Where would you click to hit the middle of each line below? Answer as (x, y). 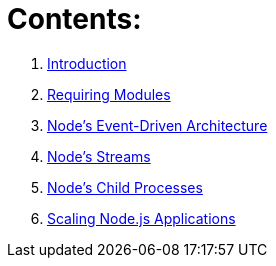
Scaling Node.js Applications (141, 218)
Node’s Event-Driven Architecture (157, 125)
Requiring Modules (109, 94)
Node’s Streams (99, 156)
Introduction (87, 63)
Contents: (74, 19)
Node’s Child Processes (125, 187)
